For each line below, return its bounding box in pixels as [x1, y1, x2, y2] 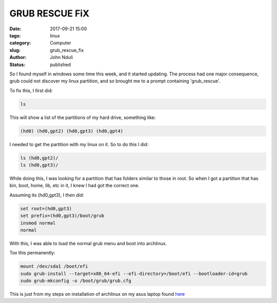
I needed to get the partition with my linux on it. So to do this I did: [9, 141, 149, 147]
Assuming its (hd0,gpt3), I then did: [9, 192, 84, 198]
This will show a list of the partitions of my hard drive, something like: [9, 114, 156, 120]
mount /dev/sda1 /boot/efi [20, 264, 88, 269]
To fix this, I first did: [9, 87, 53, 93]
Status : [9, 62, 26, 68]
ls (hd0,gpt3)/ [20, 162, 58, 168]
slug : [9, 47, 21, 53]
